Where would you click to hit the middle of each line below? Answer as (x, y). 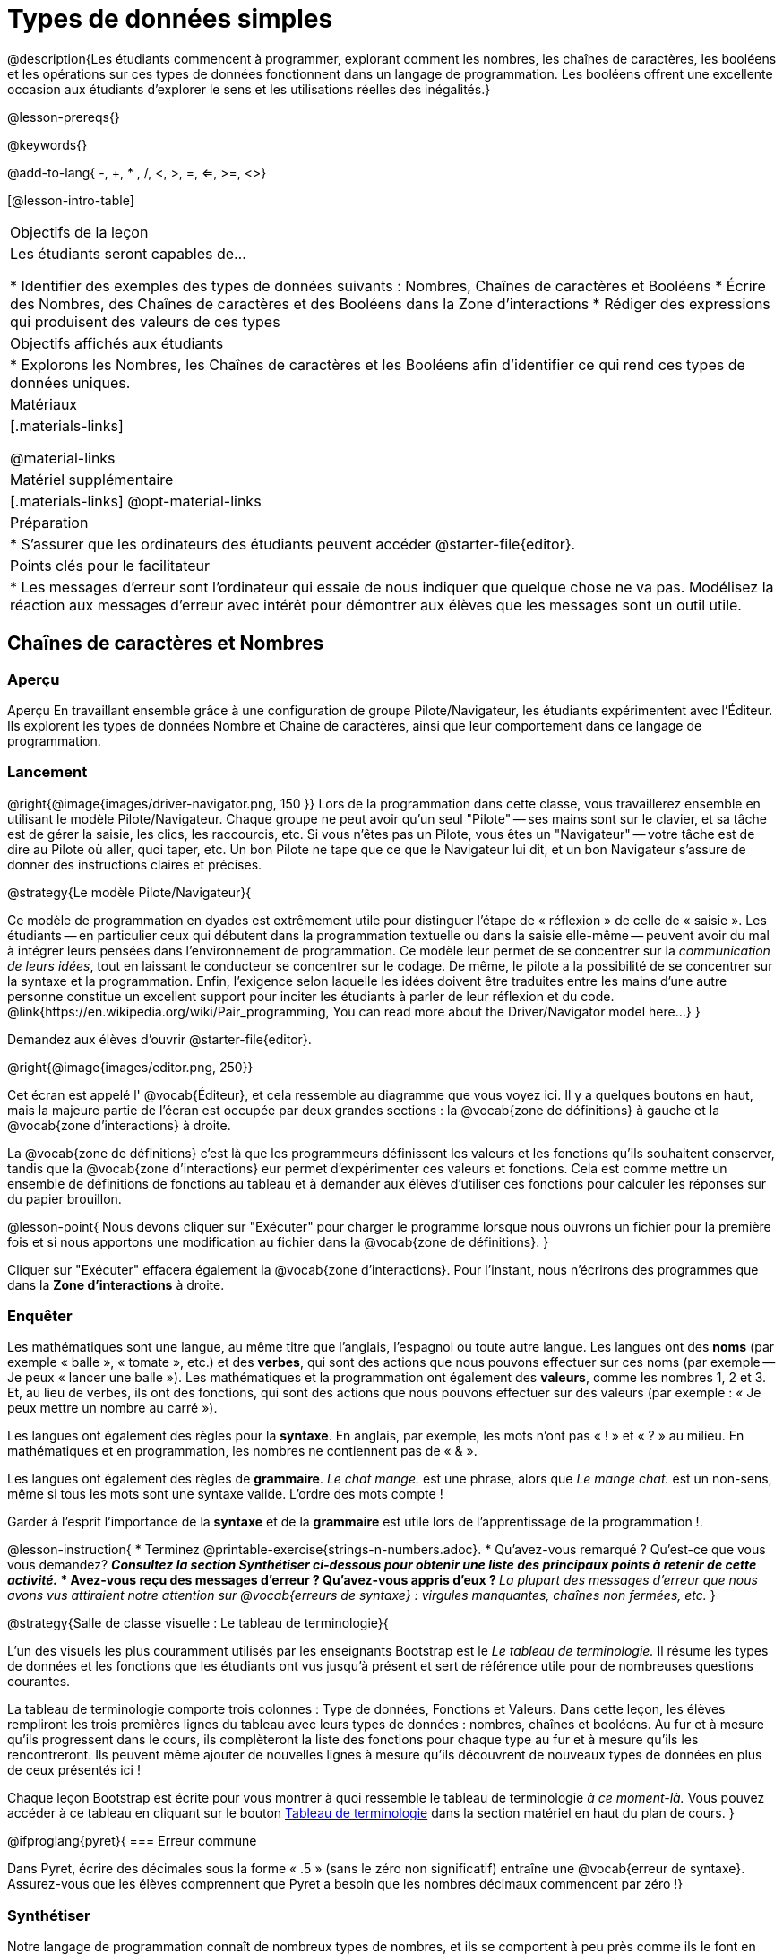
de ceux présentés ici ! (74, 1770)
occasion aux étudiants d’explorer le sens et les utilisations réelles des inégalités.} (249, 89)
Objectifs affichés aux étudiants (117, 343)
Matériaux (44, 404)
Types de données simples (170, 19)
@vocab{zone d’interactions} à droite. (119, 1125)
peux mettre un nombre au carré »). (112, 1408)
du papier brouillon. (65, 1198)
